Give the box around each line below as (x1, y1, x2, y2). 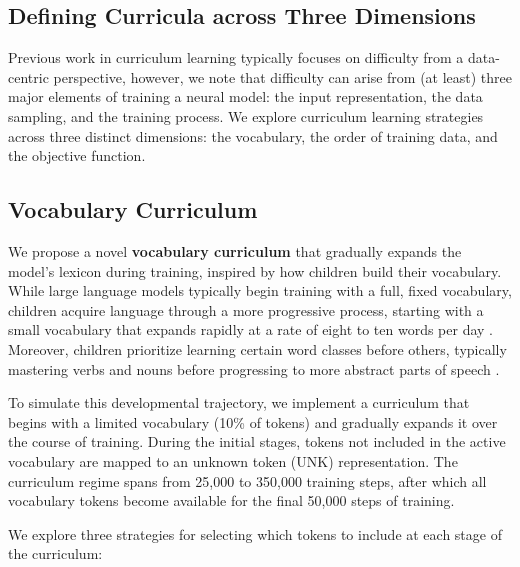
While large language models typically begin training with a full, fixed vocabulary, (8, 280, 512, 301)
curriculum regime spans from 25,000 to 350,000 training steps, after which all (8, 470, 487, 491)
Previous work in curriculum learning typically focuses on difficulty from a (8, 47, 464, 68)
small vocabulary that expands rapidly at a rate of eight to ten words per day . (8, 319, 494, 340)
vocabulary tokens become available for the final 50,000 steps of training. (8, 490, 455, 511)
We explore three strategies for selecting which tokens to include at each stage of (8, 523, 502, 544)
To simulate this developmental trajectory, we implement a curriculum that (8, 392, 470, 413)
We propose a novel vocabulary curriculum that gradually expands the (8, 240, 462, 261)
